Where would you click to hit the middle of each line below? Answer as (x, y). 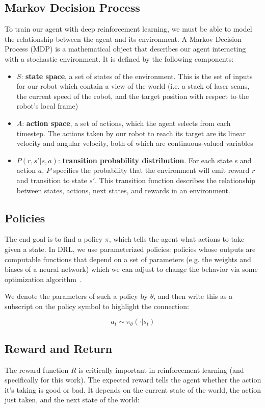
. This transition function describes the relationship (175, 180)
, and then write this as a (193, 296)
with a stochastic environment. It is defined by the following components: (119, 58)
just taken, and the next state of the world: (72, 400)
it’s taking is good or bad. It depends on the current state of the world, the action (133, 389)
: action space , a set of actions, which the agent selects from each (126, 123)
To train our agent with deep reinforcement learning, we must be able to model (128, 29)
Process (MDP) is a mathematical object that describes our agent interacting (125, 49)
